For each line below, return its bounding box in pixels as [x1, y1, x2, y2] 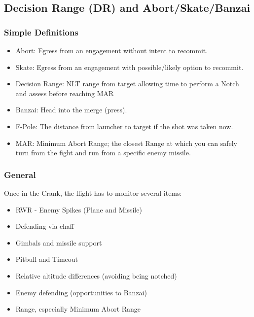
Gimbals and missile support [15, 237, 102, 247]
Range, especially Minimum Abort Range [15, 304, 141, 314]
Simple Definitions [4, 26, 78, 38]
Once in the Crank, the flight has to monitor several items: [4, 187, 182, 198]
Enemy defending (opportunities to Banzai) [15, 287, 147, 297]
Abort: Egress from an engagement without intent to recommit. [15, 45, 208, 55]
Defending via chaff [15, 221, 74, 231]
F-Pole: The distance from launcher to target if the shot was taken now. [15, 121, 233, 131]
